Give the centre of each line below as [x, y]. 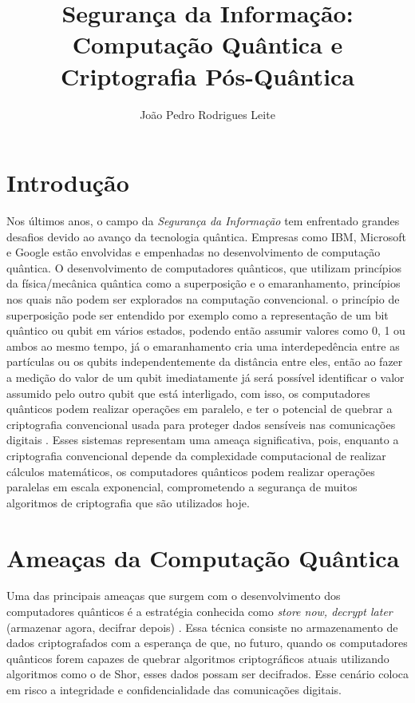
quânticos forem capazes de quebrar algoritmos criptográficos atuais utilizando [198, 658]
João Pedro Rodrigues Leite [207, 114]
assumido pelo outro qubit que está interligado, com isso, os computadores [188, 393]
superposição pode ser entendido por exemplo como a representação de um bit [198, 314]
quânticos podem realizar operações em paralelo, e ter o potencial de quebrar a [200, 409]
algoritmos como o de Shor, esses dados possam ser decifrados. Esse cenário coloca [207, 674]
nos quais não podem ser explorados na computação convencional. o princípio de [203, 299]
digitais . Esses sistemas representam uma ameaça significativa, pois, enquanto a [203, 440]
